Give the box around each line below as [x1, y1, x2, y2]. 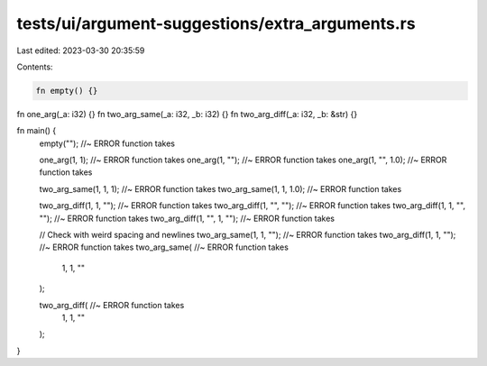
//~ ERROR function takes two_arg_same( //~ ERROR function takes [39, 242, 289, 252]
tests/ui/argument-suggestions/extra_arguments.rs [16, 14, 416, 33]
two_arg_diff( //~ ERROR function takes [39, 299, 185, 310]
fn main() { [16, 125, 57, 136]
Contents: [16, 61, 53, 72]
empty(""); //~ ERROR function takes [39, 138, 176, 149]
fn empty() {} [35, 86, 98, 96]
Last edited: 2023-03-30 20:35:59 [16, 45, 145, 56]
